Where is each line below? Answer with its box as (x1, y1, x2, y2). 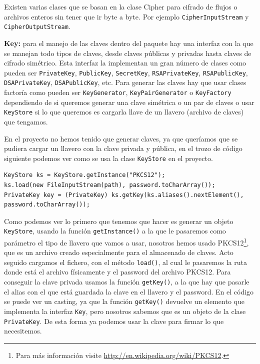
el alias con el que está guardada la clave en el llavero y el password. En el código (4, 286, 254, 296)
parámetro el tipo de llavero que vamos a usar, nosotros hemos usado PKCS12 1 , (4, 235, 249, 247)
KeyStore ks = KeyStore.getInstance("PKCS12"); (4, 171, 165, 179)
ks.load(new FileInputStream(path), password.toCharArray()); (4, 181, 215, 188)
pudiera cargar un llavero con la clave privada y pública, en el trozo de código (4, 143, 242, 153)
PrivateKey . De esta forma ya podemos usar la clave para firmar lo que (4, 315, 224, 326)
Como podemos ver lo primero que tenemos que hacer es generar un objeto (4, 215, 233, 226)
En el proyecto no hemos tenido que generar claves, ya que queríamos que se (4, 133, 238, 143)
